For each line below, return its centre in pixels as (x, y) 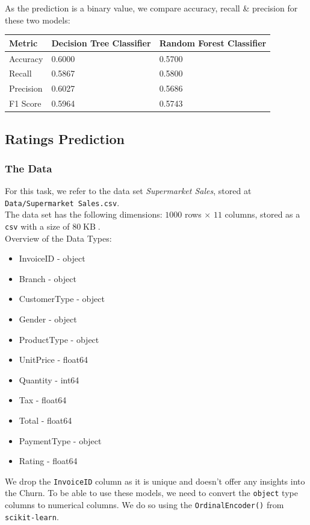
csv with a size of (37, 226)
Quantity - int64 (49, 379)
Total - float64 (45, 420)
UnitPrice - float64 (53, 360)
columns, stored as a (262, 214)
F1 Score (25, 103)
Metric (23, 42)
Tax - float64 (43, 400)
